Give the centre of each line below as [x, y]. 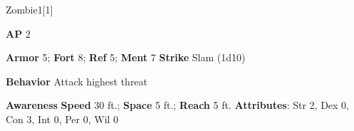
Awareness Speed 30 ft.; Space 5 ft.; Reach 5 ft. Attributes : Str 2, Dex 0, [178, 105]
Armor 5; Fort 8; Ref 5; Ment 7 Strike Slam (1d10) [126, 57]
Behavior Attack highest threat [77, 81]
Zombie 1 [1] [30, 9]
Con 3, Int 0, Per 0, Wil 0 [62, 119]
